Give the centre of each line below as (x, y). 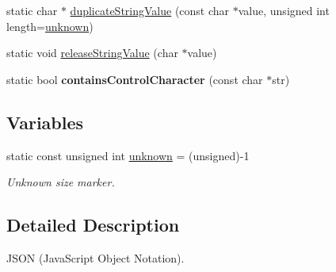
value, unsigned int (284, 10)
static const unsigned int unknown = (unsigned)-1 (128, 155)
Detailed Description (93, 225)
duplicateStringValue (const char (150, 10)
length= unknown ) (50, 26)
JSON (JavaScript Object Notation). (95, 257)
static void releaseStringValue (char (92, 53)
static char (32, 10)
